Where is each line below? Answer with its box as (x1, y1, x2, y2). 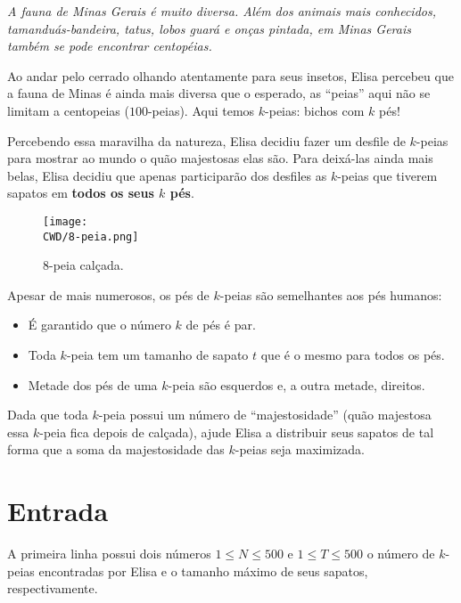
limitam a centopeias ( (7, 101, 129, 119)
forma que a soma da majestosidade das (7, 440, 225, 459)
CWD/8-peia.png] (43, 230, 139, 243)
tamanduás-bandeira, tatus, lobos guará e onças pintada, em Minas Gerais (7, 19, 411, 37)
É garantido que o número (28, 315, 171, 334)
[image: (43, 215, 88, 228)
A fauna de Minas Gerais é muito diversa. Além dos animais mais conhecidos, (7, 2, 436, 20)
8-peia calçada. (43, 256, 124, 274)
